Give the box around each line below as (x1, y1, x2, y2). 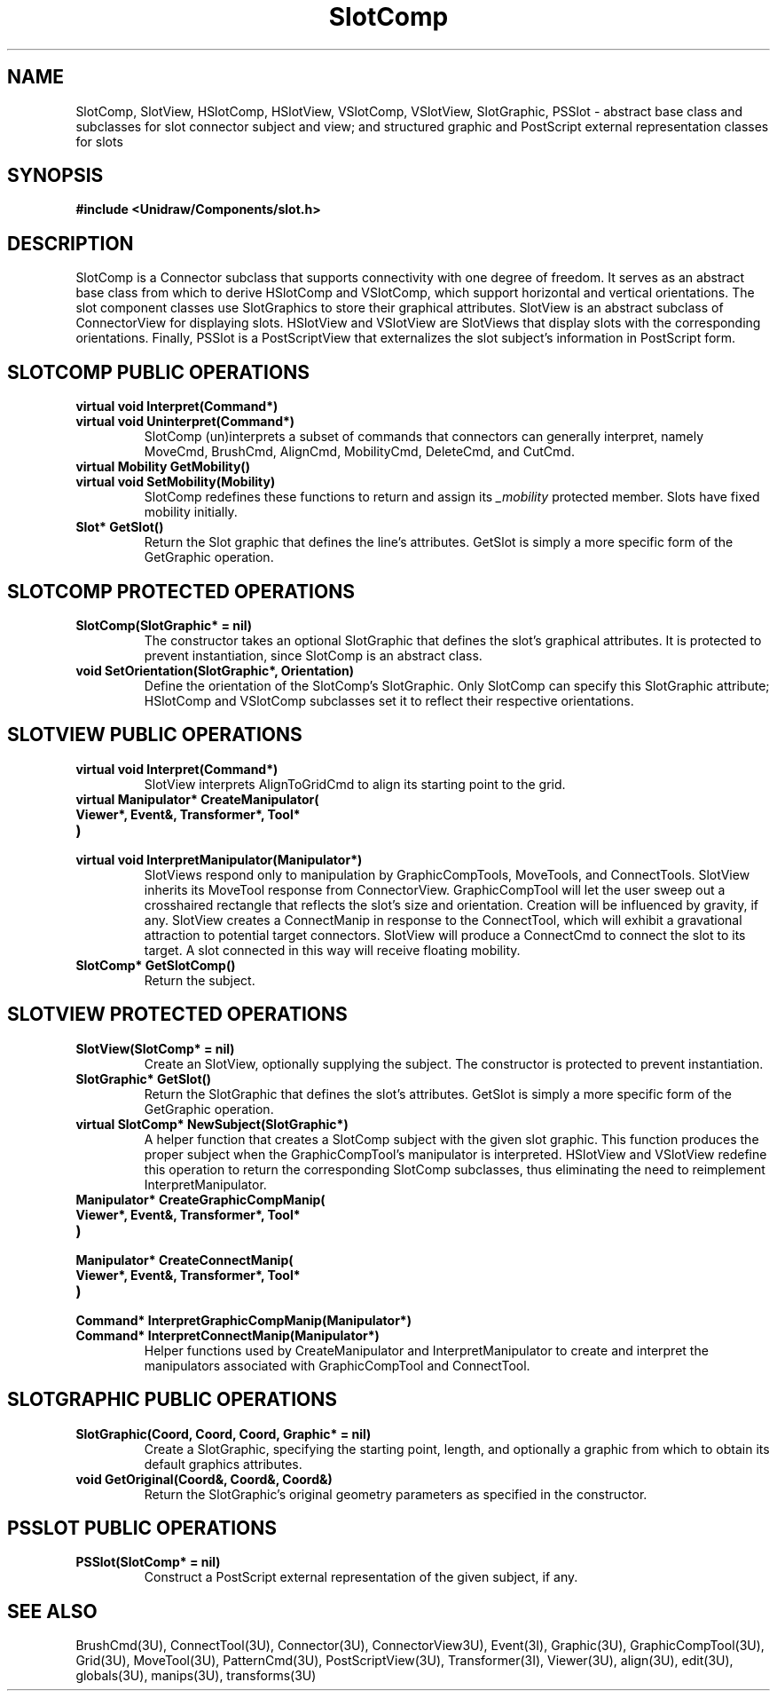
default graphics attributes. (144, 1456, 302, 1472)
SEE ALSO (7, 1599, 98, 1623)
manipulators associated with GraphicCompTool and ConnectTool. (144, 1357, 530, 1373)
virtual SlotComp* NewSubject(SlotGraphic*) (75, 1116, 349, 1132)
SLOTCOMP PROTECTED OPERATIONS (7, 580, 355, 603)
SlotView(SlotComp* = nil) (75, 1040, 235, 1056)
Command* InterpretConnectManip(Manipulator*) (75, 1327, 380, 1343)
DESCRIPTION (7, 232, 134, 255)
